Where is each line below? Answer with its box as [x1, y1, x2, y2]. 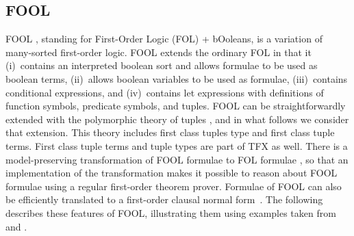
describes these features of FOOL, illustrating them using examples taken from [5, 205, 336, 220]
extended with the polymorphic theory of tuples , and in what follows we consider [5, 112, 349, 126]
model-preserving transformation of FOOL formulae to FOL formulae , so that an [5, 152, 349, 166]
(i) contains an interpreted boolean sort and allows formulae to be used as [5, 58, 318, 73]
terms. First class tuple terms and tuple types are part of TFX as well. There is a [5, 138, 348, 153]
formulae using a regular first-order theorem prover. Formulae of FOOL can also [5, 179, 342, 193]
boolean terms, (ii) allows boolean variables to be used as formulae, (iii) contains [5, 71, 348, 86]
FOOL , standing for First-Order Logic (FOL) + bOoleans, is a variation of [5, 31, 323, 46]
